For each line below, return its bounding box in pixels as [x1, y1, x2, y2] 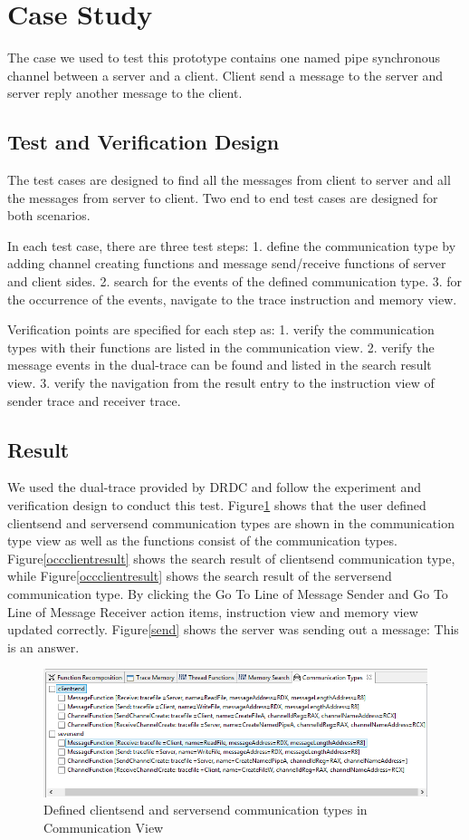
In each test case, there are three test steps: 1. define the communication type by [7, 236, 456, 255]
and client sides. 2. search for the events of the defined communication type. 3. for [7, 272, 463, 291]
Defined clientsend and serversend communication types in [43, 800, 368, 819]
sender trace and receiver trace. [7, 391, 181, 410]
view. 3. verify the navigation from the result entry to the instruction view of [7, 373, 435, 392]
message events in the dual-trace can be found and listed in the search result [7, 355, 432, 374]
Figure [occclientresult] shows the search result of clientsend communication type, [7, 548, 455, 567]
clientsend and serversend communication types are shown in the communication [7, 513, 455, 532]
